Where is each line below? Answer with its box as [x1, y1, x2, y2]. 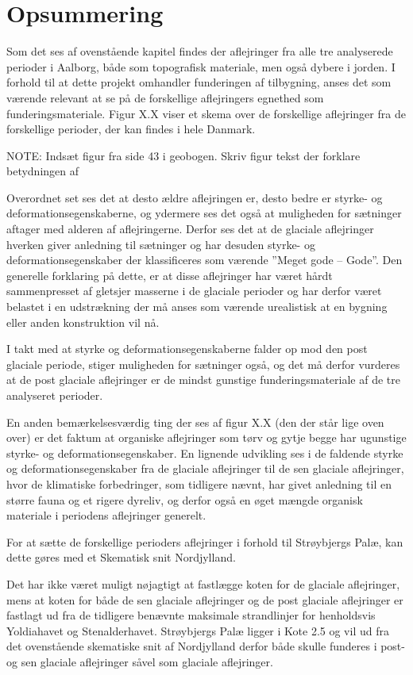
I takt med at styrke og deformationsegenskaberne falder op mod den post [6, 340, 368, 357]
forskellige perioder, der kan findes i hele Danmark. [6, 121, 256, 137]
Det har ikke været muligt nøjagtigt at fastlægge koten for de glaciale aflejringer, [6, 575, 400, 592]
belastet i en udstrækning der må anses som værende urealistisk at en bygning [6, 298, 388, 315]
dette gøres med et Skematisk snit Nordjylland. [6, 549, 236, 566]
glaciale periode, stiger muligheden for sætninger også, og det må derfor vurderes [6, 355, 400, 372]
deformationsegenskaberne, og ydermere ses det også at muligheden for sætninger [6, 205, 402, 221]
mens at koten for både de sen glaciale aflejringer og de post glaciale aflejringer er [6, 591, 403, 608]
